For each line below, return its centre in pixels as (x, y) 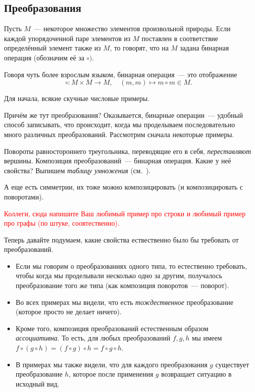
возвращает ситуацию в (196, 374)
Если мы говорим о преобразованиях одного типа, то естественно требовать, (131, 266)
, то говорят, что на (139, 48)
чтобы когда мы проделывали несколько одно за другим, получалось (119, 275)
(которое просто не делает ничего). (69, 312)
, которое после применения (111, 374)
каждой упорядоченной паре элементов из (67, 38)
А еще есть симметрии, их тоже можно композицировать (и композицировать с (124, 187)
